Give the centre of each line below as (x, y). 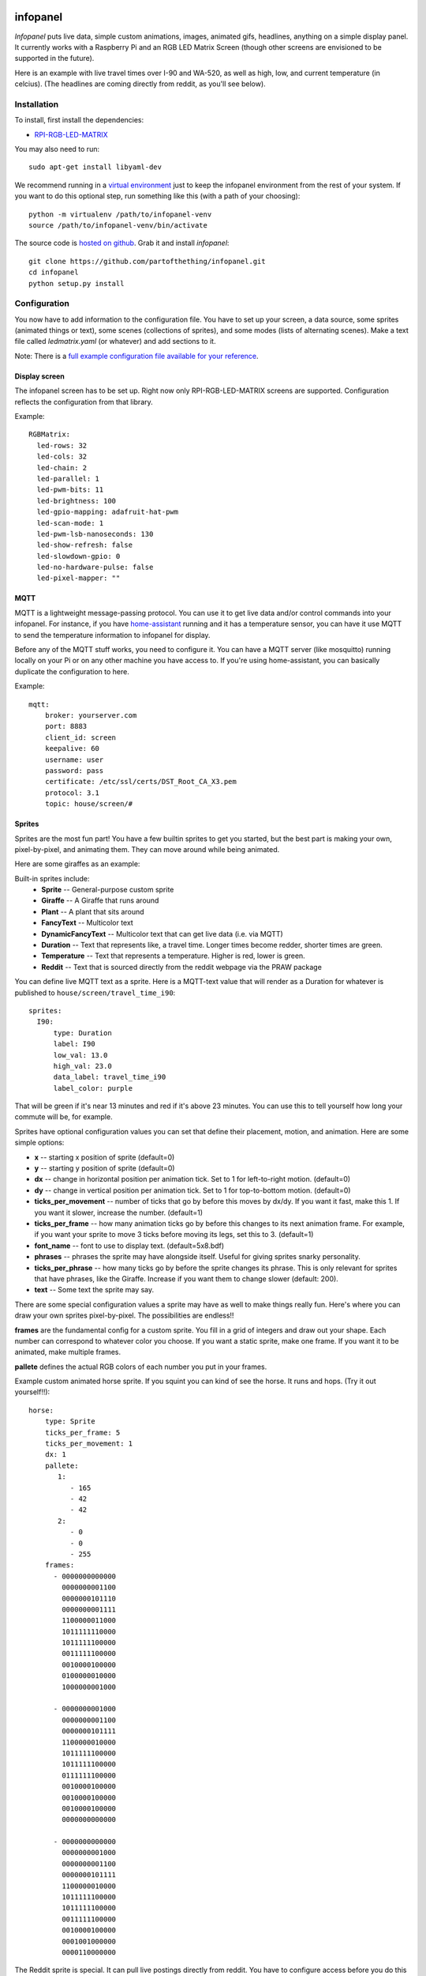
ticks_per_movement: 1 (89, 1444)
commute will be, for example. (64, 1117)
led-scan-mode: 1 (70, 523)
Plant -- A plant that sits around (93, 911)
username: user (74, 760)
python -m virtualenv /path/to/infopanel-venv (120, 214)
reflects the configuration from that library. (84, 402)
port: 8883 (66, 726)
